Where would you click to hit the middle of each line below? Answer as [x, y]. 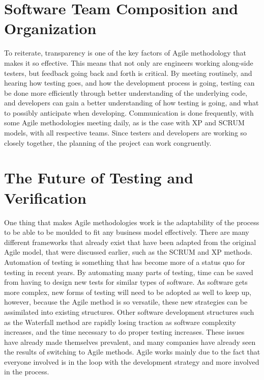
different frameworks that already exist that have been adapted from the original [130, 242]
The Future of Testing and [99, 178]
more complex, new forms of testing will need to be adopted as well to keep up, [128, 292]
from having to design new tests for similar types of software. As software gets [126, 282]
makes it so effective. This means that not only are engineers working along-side [129, 62]
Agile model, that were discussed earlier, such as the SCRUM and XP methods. [128, 252]
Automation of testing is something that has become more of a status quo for [125, 262]
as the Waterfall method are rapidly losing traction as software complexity [120, 322]
